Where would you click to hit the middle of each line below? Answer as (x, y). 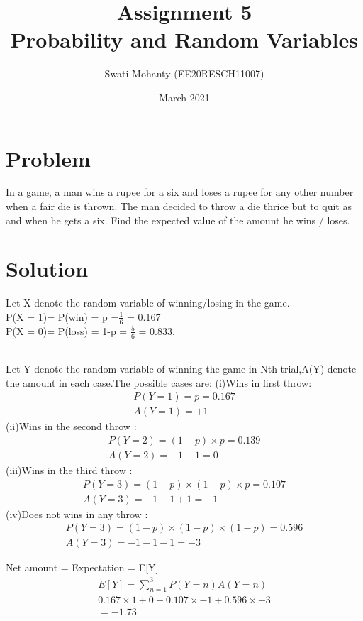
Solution (47, 269)
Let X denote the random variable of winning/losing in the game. (148, 303)
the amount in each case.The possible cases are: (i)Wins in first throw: (159, 382)
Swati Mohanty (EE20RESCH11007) (184, 73)
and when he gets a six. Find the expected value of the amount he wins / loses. (178, 220)
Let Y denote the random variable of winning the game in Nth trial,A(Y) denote (181, 369)
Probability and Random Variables (184, 39)
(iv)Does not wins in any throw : (77, 513)
